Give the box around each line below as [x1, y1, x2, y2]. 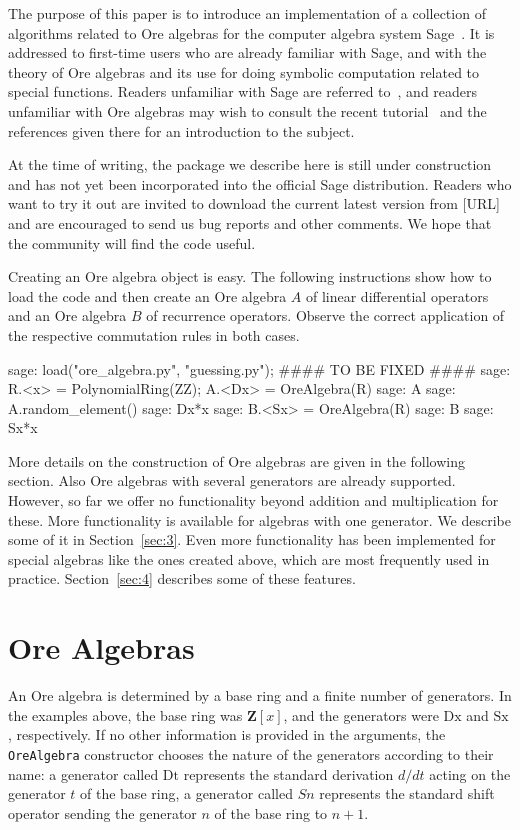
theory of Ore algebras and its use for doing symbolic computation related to [8, 61, 480, 82]
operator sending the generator [8, 802, 197, 823]
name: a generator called [8, 763, 159, 784]
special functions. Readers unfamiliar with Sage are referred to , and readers [8, 81, 478, 102]
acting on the [429, 763, 511, 784]
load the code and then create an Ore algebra [8, 285, 287, 306]
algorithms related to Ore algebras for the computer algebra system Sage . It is [8, 22, 495, 43]
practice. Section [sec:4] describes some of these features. [8, 568, 356, 589]
